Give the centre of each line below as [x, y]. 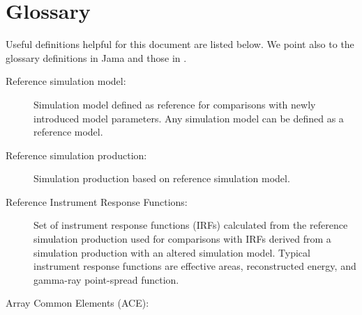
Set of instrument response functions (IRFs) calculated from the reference [191, 225]
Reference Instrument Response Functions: [97, 201]
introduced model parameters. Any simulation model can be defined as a [189, 118]
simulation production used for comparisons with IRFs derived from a [182, 239]
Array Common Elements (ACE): [77, 303]
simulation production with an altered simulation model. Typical [172, 252]
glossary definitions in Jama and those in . [96, 57]
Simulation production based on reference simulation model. [162, 178]
